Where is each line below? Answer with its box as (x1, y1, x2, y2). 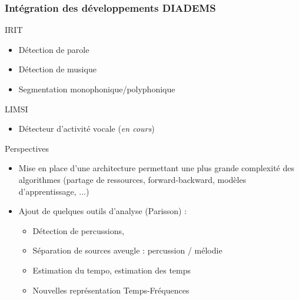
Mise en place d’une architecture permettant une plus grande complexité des (18, 162, 294, 174)
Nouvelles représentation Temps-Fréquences (32, 284, 190, 296)
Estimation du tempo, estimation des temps (32, 264, 191, 276)
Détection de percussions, (32, 224, 124, 236)
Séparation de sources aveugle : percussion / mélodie (32, 244, 222, 256)
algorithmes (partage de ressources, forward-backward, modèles (18, 173, 247, 185)
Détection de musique (18, 63, 97, 75)
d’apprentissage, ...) (18, 185, 89, 197)
